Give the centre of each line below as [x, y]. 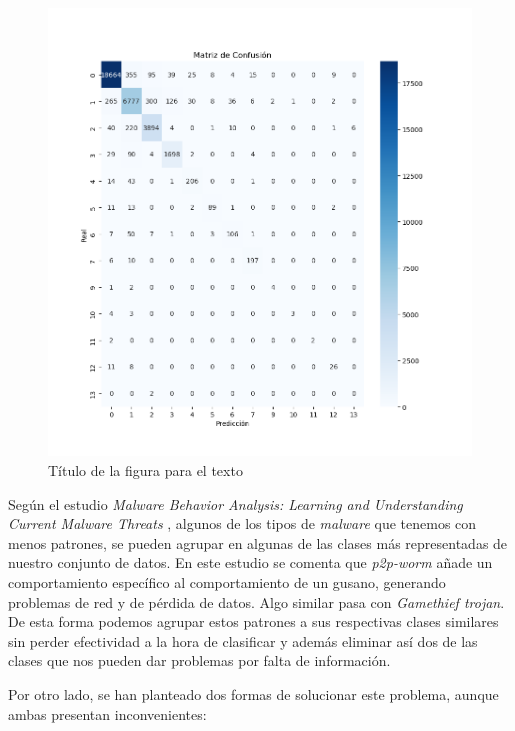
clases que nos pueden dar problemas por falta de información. [199, 660]
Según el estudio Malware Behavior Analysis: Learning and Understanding [235, 503]
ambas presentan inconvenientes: [107, 713]
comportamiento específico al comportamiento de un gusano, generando [227, 582]
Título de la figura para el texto [145, 470]
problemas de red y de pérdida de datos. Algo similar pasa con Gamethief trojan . [256, 601]
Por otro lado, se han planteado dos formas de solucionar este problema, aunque [253, 694]
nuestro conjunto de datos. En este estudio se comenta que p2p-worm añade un [250, 562]
